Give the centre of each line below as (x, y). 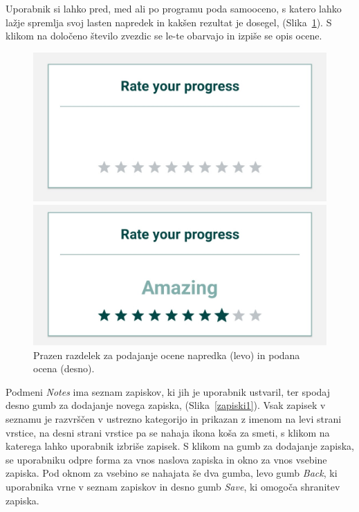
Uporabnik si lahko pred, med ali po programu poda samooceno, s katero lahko (174, 8)
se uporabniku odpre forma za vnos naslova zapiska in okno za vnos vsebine (166, 459)
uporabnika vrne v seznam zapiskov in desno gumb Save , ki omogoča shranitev (173, 486)
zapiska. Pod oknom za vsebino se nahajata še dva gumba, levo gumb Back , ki (172, 473)
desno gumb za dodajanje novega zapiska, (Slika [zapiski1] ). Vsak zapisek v (166, 405)
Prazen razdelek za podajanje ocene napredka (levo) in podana (167, 355)
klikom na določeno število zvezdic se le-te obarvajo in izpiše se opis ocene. (164, 36)
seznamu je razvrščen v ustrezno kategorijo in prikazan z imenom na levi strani (174, 418)
